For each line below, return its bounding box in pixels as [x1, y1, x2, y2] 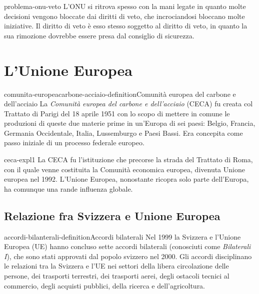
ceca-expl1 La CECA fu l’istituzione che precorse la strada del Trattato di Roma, [4, 154, 253, 165]
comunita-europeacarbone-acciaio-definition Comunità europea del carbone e [4, 88, 236, 99]
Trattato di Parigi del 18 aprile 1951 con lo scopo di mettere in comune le [4, 108, 230, 118]
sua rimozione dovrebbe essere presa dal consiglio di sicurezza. [4, 30, 194, 40]
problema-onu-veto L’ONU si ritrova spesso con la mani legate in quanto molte [4, 1, 246, 11]
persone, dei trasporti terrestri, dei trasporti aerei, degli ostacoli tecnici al [4, 271, 229, 281]
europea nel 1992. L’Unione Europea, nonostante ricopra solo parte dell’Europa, [4, 174, 249, 184]
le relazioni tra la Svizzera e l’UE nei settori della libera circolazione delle [4, 261, 229, 271]
